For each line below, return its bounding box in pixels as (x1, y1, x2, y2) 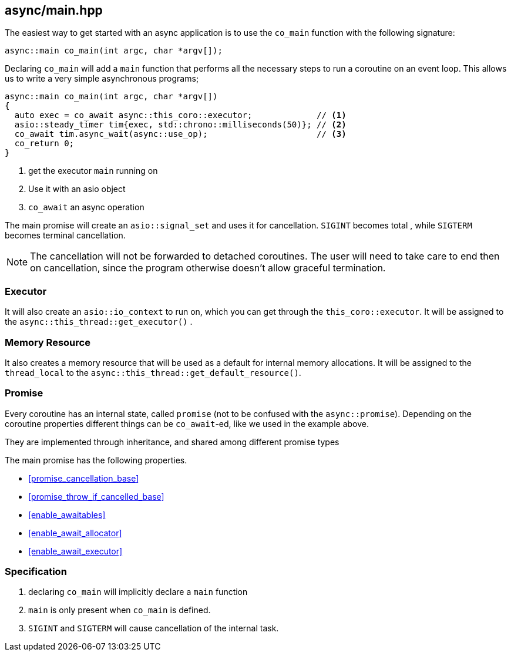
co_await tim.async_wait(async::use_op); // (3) (14, 129, 347, 139)
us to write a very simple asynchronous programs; (5, 73, 199, 84)
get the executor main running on (28, 166, 158, 176)
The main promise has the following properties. (5, 455, 187, 465)
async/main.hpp (5, 3, 103, 18)
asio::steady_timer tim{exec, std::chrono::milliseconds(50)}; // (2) (14, 120, 347, 130)
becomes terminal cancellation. (5, 230, 126, 241)
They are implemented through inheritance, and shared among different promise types (5, 436, 339, 447)
